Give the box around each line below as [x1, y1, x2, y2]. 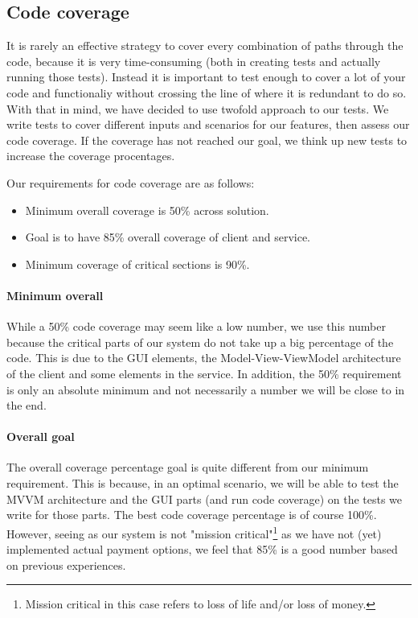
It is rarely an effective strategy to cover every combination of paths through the [6, 37, 404, 54]
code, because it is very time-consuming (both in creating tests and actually [6, 52, 381, 69]
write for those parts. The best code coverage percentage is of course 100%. [6, 506, 377, 523]
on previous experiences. [6, 556, 126, 573]
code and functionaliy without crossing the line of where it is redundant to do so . [6, 84, 407, 101]
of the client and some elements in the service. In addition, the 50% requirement [6, 365, 402, 381]
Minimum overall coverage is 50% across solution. [25, 201, 269, 218]
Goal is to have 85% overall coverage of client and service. [25, 229, 310, 245]
